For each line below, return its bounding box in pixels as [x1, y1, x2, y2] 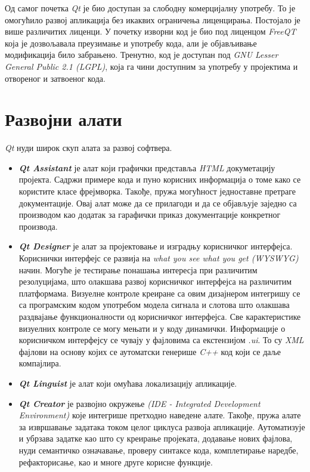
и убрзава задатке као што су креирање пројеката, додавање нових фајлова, [18, 432, 293, 445]
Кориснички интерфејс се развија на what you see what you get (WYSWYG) [18, 252, 299, 264]
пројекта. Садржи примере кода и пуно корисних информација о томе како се [18, 173, 301, 186]
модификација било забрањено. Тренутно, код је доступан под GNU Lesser [5, 48, 278, 61]
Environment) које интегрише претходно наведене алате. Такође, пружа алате [18, 409, 301, 421]
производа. [18, 220, 58, 232]
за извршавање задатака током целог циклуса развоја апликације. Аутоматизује [18, 420, 305, 433]
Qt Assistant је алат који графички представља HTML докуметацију [18, 161, 275, 174]
